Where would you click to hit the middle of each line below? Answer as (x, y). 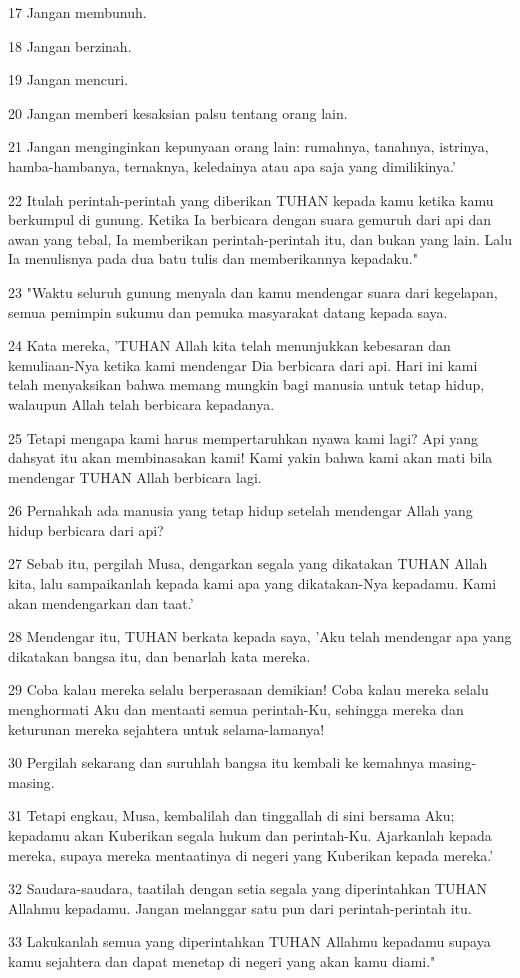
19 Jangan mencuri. (68, 79)
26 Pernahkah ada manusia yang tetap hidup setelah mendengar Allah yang (240, 510)
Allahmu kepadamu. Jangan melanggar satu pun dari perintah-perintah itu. (240, 907)
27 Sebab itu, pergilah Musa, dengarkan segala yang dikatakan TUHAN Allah (248, 563)
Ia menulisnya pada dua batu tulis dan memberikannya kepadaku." (213, 258)
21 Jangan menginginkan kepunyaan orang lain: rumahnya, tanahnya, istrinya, (248, 146)
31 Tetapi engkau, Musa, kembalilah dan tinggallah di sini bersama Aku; (231, 815)
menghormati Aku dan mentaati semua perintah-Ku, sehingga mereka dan (236, 709)
